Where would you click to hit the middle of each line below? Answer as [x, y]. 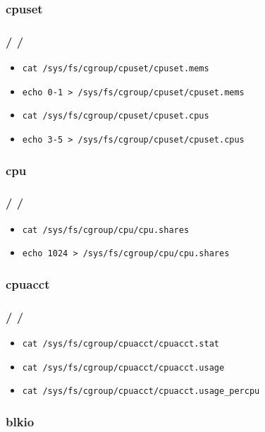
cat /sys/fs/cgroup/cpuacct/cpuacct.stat [121, 344]
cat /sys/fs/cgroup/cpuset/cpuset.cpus [116, 116]
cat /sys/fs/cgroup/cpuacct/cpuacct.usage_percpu [141, 391]
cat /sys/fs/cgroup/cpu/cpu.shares [106, 230]
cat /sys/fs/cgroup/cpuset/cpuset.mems [116, 69]
